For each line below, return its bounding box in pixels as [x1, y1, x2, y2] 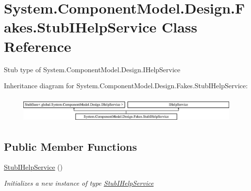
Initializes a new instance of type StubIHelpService [4, 178, 154, 188]
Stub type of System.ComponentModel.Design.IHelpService [4, 64, 181, 74]
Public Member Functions [4, 139, 137, 154]
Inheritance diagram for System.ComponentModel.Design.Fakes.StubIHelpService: [4, 80, 248, 91]
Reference [4, 36, 71, 56]
